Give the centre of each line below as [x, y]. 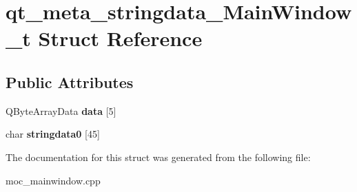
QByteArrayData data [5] [61, 110]
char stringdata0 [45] [53, 134]
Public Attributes [70, 82]
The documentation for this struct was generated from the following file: [158, 157]
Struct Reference [120, 38]
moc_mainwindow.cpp [53, 180]
